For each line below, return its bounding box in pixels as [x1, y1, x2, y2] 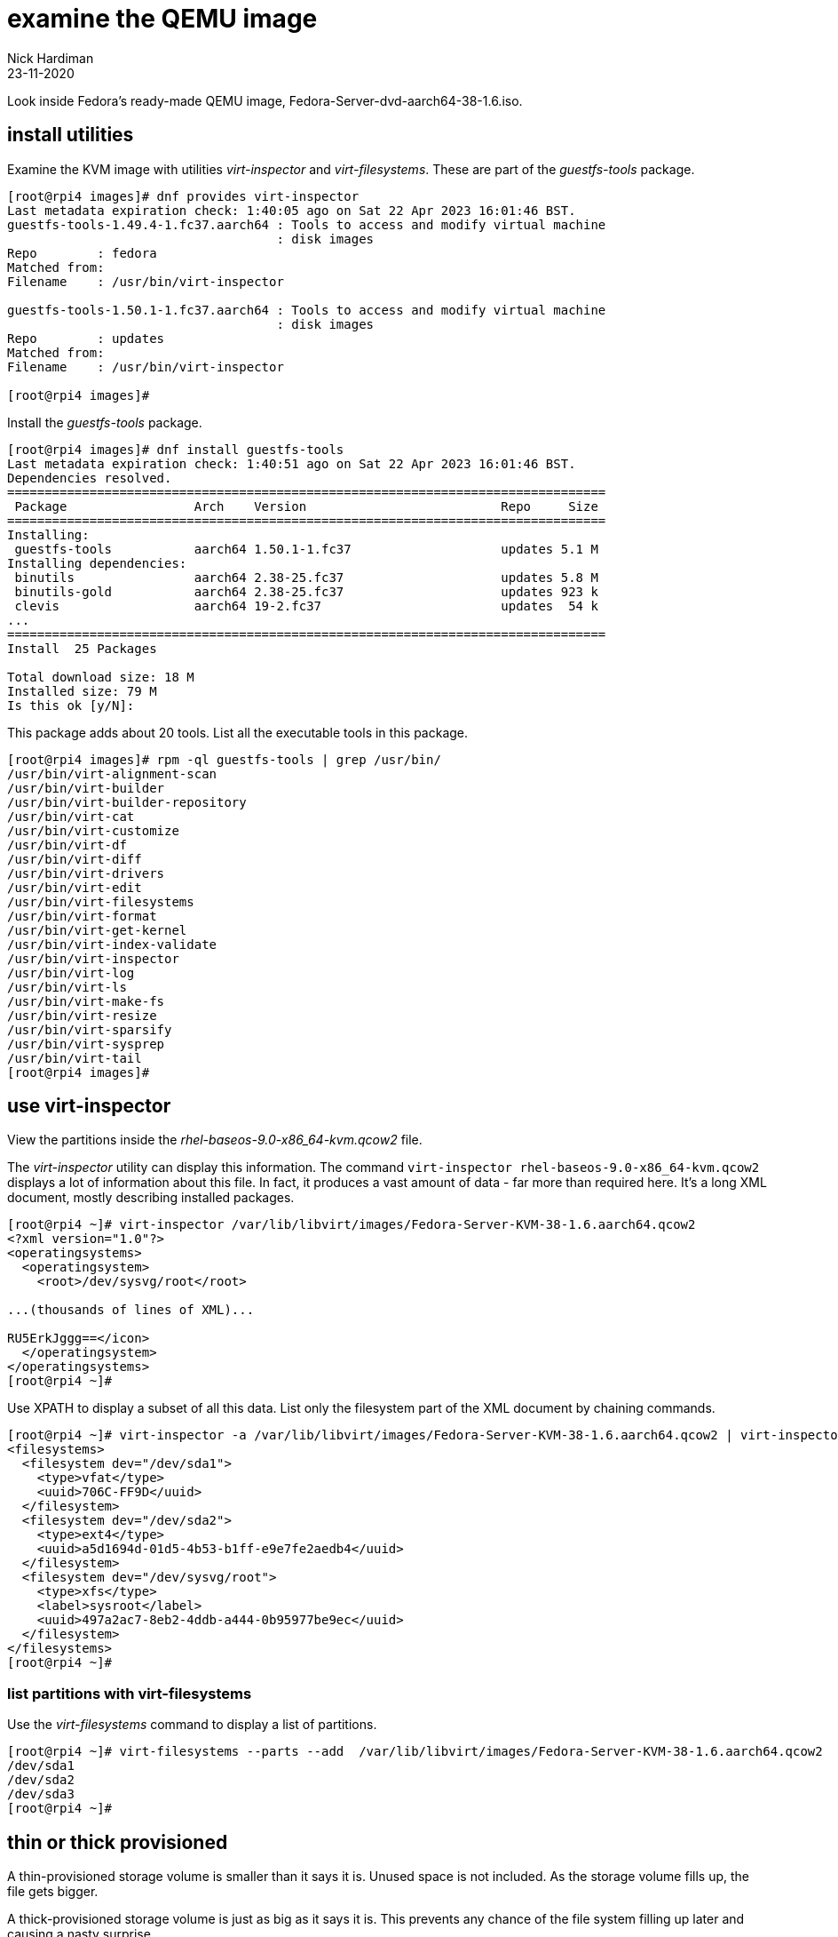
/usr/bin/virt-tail [7, 1050, 142, 1065]
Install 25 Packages [7, 641, 157, 656]
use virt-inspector [7, 1095, 171, 1118]
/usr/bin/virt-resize [7, 1008, 157, 1023]
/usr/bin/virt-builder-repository [7, 794, 247, 809]
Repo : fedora [7, 245, 157, 260]
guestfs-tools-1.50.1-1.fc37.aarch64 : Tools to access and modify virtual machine [7, 302, 606, 317]
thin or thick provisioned [7, 1830, 228, 1853]
